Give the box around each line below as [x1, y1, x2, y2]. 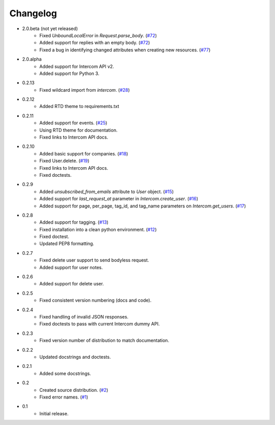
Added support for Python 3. [39, 70, 99, 76]
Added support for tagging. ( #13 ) [39, 219, 109, 225]
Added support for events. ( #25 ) [39, 120, 107, 126]
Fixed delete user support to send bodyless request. [39, 257, 149, 263]
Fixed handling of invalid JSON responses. [39, 314, 129, 320]
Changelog [9, 8, 57, 19]
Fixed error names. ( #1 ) [39, 394, 89, 400]
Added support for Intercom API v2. [39, 63, 115, 69]
